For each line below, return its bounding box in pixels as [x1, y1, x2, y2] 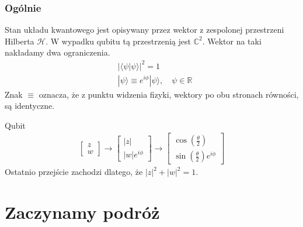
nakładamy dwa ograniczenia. [5, 46, 110, 59]
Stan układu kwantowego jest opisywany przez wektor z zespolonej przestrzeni [5, 23, 284, 36]
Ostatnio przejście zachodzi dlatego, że [5, 166, 143, 178]
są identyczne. [5, 99, 55, 112]
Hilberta [5, 35, 34, 47]
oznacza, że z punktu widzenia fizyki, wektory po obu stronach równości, [39, 88, 299, 100]
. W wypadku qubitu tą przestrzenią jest [46, 35, 191, 47]
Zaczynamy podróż [5, 200, 160, 224]
